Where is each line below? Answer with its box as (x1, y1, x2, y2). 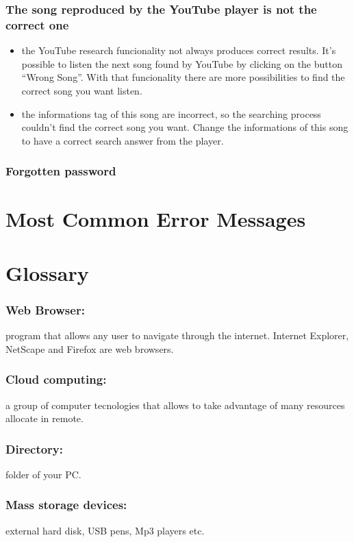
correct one (5, 16, 69, 33)
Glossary (5, 258, 89, 286)
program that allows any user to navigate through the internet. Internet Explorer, (5, 328, 349, 343)
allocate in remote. (5, 411, 84, 426)
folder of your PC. (5, 467, 81, 481)
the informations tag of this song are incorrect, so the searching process (21, 106, 321, 121)
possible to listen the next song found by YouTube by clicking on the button (21, 56, 342, 71)
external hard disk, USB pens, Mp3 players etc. (5, 523, 205, 537)
